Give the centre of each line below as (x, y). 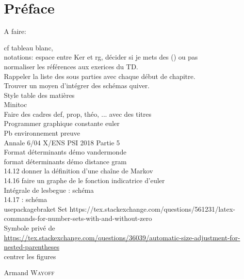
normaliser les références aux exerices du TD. (71, 66)
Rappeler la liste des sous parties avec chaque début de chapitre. (100, 76)
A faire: (15, 31)
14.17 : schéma (26, 199)
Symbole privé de (30, 228)
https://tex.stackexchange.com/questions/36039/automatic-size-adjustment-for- (122, 237)
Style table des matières (39, 95)
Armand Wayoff (29, 272)
